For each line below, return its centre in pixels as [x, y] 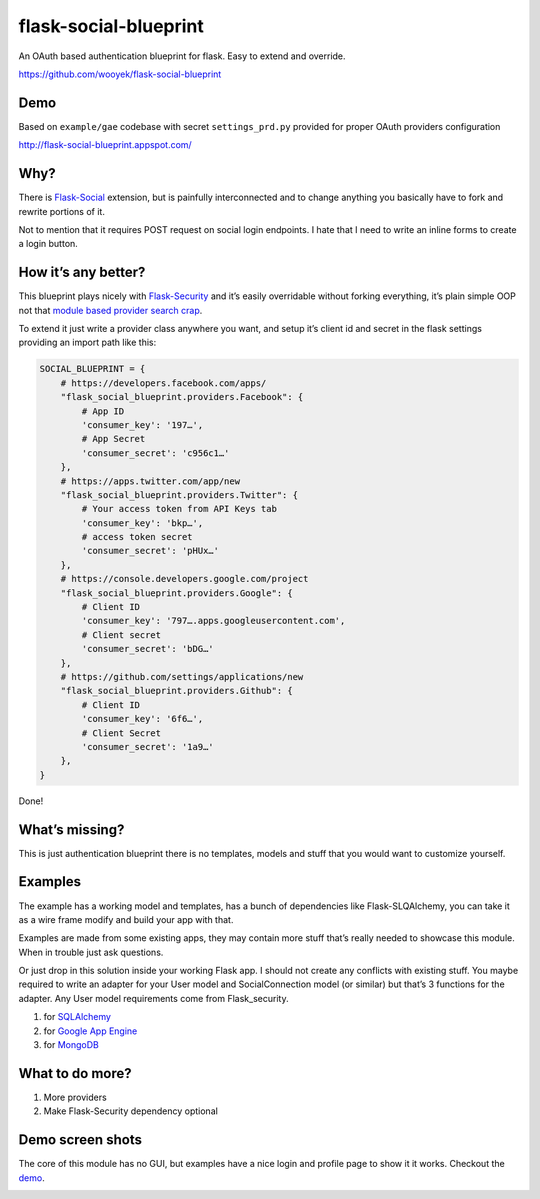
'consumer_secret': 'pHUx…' [150, 551]
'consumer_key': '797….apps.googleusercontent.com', [213, 621]
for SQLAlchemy [77, 1017]
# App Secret [113, 439]
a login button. [48, 244]
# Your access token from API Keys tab [179, 509]
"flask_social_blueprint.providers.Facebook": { [182, 397]
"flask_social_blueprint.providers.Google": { [177, 593]
